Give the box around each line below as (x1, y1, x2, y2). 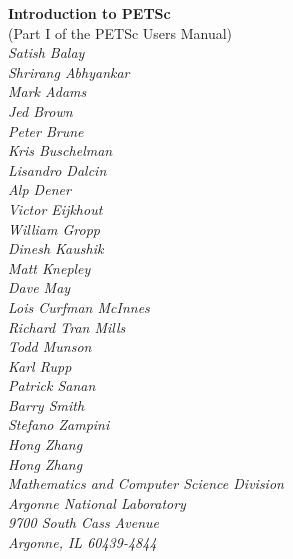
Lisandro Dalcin (8, 159, 107, 180)
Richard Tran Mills (8, 316, 126, 337)
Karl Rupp (8, 355, 72, 376)
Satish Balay (8, 42, 85, 63)
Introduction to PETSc (8, 3, 171, 23)
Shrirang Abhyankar (8, 61, 130, 82)
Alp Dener (8, 179, 71, 200)
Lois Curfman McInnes (8, 296, 150, 317)
